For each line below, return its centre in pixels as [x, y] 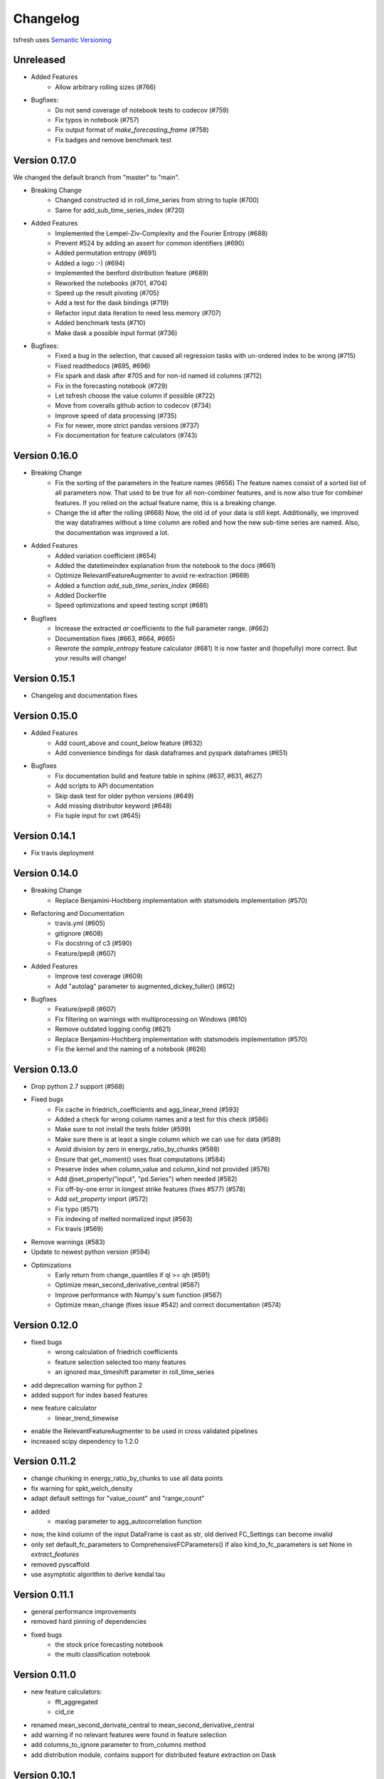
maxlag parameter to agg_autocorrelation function [128, 1521]
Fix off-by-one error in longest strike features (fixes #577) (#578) [150, 1189]
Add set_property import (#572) [102, 1199]
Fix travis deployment [63, 853]
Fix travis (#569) [79, 1229]
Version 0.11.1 [43, 1594]
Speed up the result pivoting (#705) [107, 293]
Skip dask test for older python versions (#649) [124, 796]
